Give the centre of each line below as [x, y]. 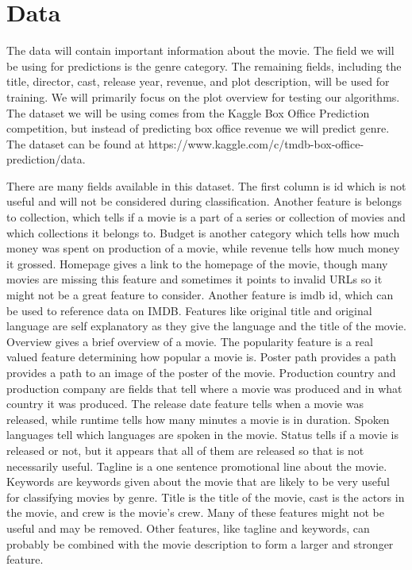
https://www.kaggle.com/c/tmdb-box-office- [256, 143]
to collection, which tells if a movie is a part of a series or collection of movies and [206, 217]
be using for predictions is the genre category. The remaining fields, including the [204, 65]
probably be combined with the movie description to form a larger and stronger [200, 543]
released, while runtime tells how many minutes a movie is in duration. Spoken [198, 419]
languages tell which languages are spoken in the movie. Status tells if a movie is [202, 435]
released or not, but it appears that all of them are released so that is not [185, 450]
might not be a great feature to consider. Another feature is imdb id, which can [200, 295]
